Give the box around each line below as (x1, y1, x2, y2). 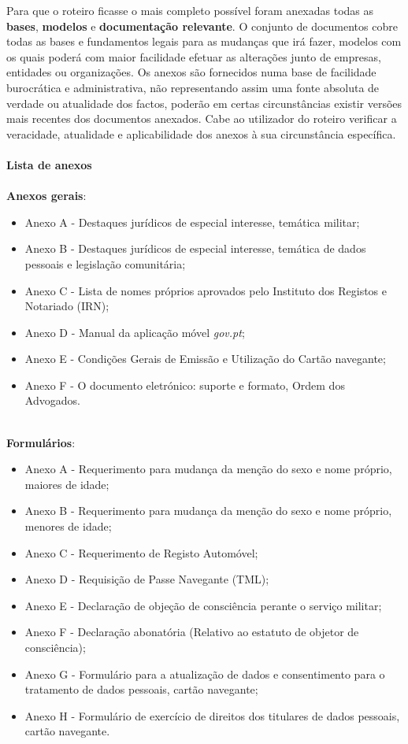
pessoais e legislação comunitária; (24, 255, 186, 272)
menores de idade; (24, 518, 112, 535)
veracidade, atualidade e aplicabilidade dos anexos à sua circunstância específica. (6, 125, 396, 142)
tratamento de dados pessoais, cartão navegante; (24, 681, 258, 698)
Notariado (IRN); (24, 298, 109, 314)
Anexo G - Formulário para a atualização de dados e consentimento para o (24, 665, 385, 682)
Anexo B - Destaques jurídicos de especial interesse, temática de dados (24, 240, 366, 257)
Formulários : (6, 434, 76, 450)
